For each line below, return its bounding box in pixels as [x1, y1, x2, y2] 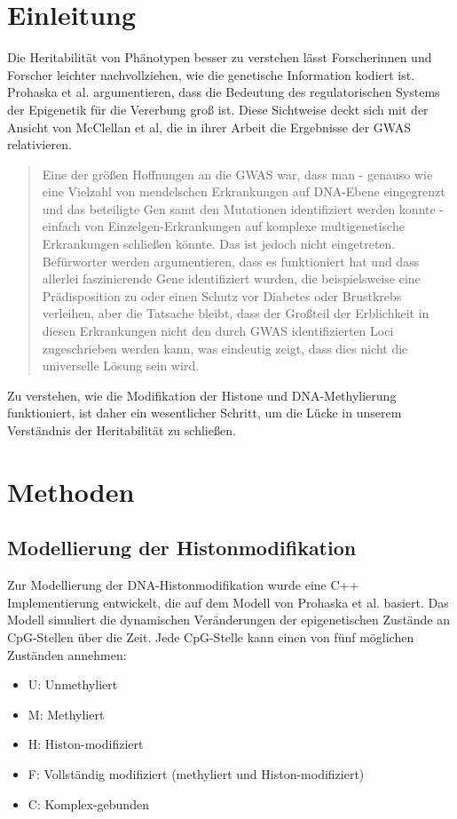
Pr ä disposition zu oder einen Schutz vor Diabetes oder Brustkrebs [42, 286, 402, 305]
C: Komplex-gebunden [28, 794, 149, 813]
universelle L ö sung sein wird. [42, 356, 200, 375]
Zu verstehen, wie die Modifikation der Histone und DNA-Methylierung [7, 386, 397, 404]
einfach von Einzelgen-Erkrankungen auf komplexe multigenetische [42, 217, 405, 235]
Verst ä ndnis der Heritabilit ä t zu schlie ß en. [7, 421, 236, 439]
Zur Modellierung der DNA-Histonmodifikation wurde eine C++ [7, 576, 359, 594]
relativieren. [7, 135, 72, 154]
